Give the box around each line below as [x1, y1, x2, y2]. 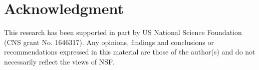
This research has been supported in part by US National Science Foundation [4, 27, 242, 37]
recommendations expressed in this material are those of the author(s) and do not [4, 46, 255, 57]
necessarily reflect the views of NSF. [4, 56, 115, 66]
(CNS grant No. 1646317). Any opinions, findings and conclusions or [4, 36, 214, 47]
